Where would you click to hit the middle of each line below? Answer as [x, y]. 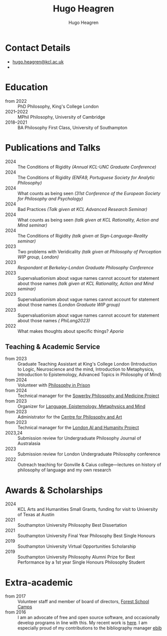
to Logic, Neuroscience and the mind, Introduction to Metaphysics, [86, 369]
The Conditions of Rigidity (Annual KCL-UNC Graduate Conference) [87, 167]
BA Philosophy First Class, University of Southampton [73, 127]
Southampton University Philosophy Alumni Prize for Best [76, 557]
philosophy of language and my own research [65, 470]
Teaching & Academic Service [53, 346]
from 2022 [16, 101]
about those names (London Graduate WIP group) [69, 304]
